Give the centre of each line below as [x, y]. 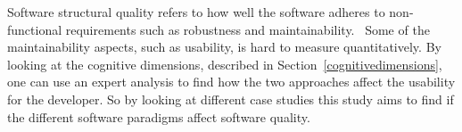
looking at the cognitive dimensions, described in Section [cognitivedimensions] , [225, 64]
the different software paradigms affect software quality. [159, 116]
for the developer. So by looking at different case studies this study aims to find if [231, 99]
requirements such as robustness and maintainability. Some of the [247, 29]
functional [35, 29]
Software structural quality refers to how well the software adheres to [196, 12]
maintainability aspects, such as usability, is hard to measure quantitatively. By [224, 47]
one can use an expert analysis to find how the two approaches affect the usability [231, 82]
